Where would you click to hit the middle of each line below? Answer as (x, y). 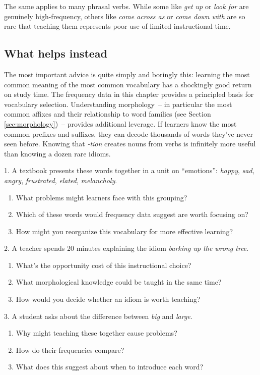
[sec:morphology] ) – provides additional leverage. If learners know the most (120, 123)
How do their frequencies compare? (70, 350)
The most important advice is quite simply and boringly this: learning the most (127, 74)
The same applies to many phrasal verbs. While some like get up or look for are (126, 6)
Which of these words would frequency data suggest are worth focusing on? (132, 214)
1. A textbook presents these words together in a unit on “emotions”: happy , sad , (129, 170)
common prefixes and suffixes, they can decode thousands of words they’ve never (129, 133)
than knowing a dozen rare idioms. (57, 153)
